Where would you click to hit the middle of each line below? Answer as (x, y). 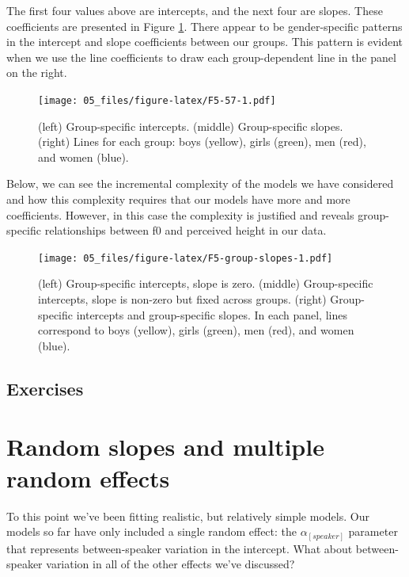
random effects (88, 478)
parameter (373, 531)
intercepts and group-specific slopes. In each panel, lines (212, 314)
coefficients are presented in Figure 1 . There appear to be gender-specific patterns (204, 26)
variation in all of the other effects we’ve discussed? (170, 564)
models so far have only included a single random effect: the (152, 531)
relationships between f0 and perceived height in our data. (186, 230)
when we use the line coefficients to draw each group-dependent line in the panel (201, 57)
